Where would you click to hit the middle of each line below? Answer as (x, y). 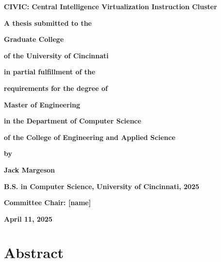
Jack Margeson (30, 169)
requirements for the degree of (56, 88)
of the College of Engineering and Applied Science (90, 137)
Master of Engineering (42, 104)
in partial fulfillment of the (50, 72)
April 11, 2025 (28, 218)
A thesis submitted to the (48, 23)
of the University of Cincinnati (56, 55)
